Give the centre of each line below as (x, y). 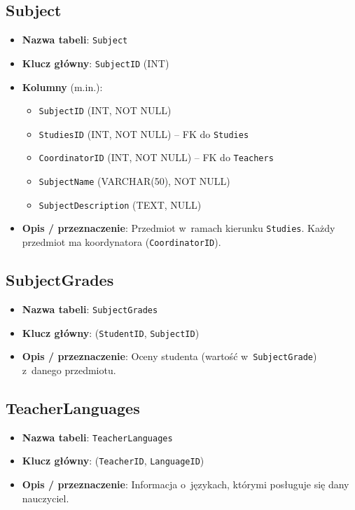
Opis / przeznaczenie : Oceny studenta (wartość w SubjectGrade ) (169, 356)
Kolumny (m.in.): (62, 87)
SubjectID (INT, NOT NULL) (105, 110)
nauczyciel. (46, 498)
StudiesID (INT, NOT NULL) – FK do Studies (144, 133)
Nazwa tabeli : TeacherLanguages (97, 437)
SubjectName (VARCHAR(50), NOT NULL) (134, 181)
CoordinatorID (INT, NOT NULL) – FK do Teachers (156, 157)
